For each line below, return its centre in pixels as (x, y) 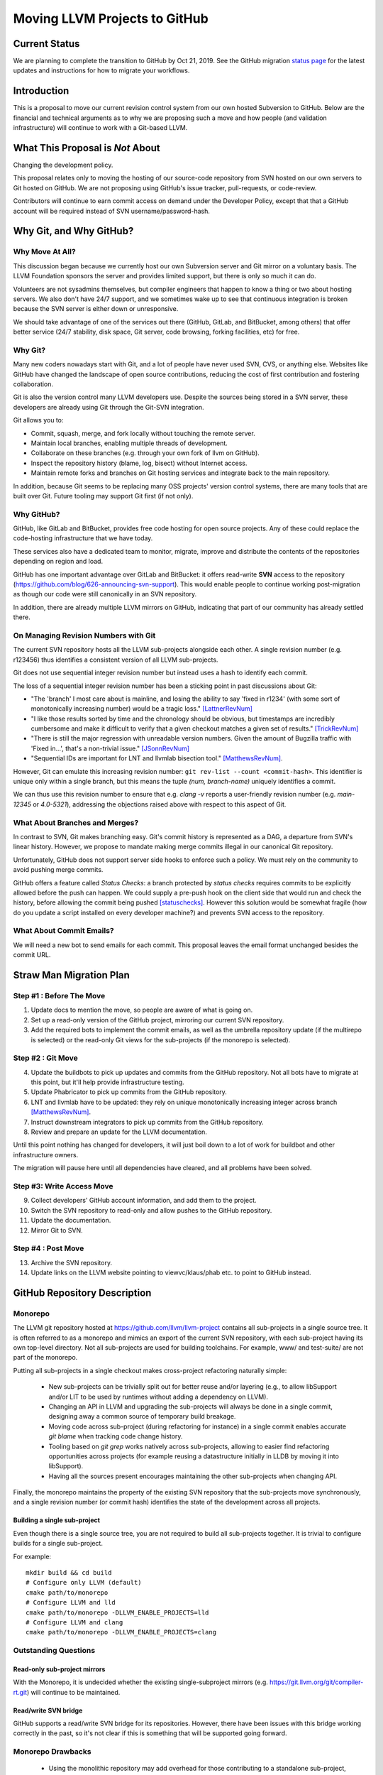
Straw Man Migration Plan (72, 975)
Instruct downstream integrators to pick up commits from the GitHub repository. (147, 1122)
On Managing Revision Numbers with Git (84, 635)
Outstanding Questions (54, 1651)
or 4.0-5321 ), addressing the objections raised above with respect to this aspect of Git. (160, 804)
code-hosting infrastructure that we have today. (83, 538)
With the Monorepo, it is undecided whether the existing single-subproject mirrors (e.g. (141, 1682)
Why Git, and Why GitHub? (73, 231)
